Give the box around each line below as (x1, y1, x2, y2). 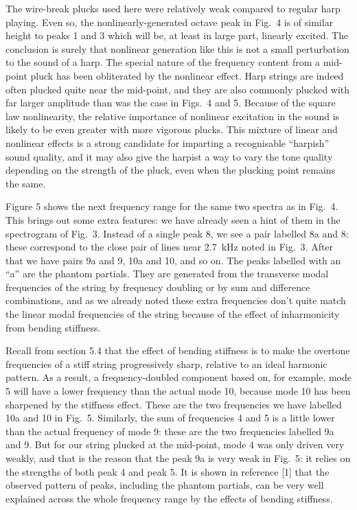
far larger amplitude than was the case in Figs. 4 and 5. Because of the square (5, 95, 336, 110)
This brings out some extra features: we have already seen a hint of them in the (5, 212, 341, 227)
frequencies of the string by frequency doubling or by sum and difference (5, 279, 310, 294)
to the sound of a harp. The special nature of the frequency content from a (5, 55, 321, 69)
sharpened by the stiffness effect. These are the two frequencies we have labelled (5, 397, 342, 411)
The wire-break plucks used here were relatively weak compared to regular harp (5, 1, 341, 15)
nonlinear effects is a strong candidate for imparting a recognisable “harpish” (5, 135, 330, 150)
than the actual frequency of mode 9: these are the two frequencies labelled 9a (5, 424, 334, 438)
